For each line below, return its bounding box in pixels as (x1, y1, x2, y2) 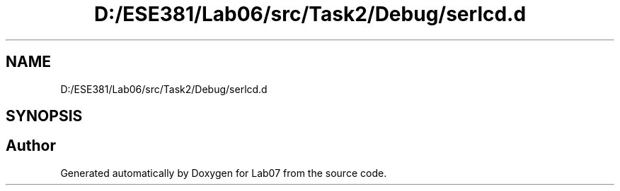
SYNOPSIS (6, 107, 83, 125)
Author (6, 137, 56, 155)
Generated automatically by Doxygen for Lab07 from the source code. (60, 166, 387, 179)
